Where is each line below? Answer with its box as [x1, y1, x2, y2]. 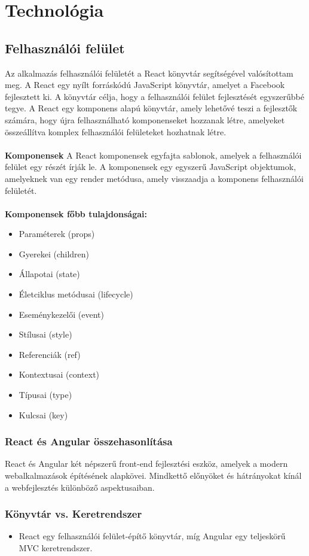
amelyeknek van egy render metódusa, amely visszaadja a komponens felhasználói [5, 172, 304, 184]
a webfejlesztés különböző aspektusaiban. [5, 481, 155, 493]
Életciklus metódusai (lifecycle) [19, 288, 133, 300]
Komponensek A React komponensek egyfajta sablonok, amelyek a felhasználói [5, 148, 302, 161]
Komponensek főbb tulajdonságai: [5, 207, 147, 220]
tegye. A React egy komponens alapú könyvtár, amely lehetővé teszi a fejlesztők [5, 102, 298, 114]
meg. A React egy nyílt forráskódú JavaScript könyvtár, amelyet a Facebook [5, 78, 285, 91]
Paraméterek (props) [19, 227, 95, 240]
